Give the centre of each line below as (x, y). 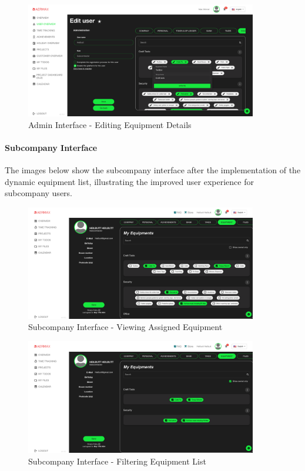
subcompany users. (38, 193)
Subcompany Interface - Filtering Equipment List (117, 461)
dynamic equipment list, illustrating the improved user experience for (129, 181)
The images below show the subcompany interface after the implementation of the (153, 170)
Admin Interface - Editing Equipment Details (110, 124)
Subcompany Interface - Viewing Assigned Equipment (125, 327)
